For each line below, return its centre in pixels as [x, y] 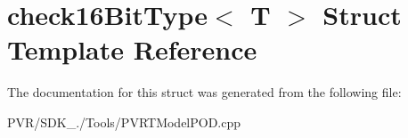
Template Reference [132, 49]
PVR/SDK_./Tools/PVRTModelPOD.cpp [124, 122]
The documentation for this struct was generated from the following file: [204, 92]
